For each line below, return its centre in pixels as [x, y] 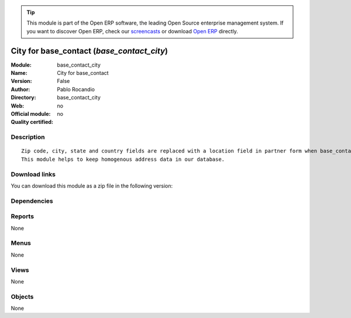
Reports [23, 216]
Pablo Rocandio [76, 89]
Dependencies [32, 201]
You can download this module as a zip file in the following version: [92, 186]
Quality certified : [32, 122]
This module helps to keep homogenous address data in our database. [123, 159]
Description [28, 137]
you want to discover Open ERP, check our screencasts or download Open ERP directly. [132, 31]
